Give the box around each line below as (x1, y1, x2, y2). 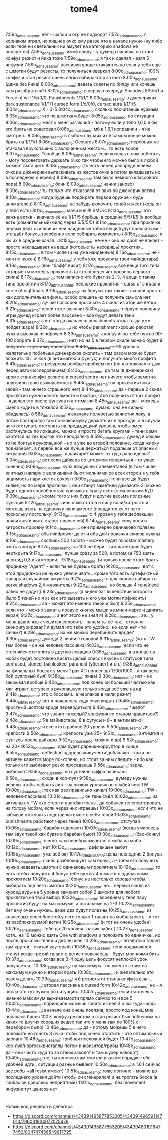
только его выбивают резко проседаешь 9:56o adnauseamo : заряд (5, 762, 143, 769)
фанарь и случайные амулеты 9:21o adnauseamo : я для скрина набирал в (5, 575, 157, 583)
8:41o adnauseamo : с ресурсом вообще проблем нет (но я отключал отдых (5, 361, 161, 368)
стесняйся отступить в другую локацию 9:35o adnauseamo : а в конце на (5, 649, 155, 656)
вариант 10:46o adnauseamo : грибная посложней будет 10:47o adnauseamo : (5, 1036, 157, 1043)
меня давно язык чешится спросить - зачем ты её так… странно (5, 619, 144, 625)
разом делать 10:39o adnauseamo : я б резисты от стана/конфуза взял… (5, 976, 153, 983)
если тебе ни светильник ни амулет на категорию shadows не (5, 43, 138, 49)
